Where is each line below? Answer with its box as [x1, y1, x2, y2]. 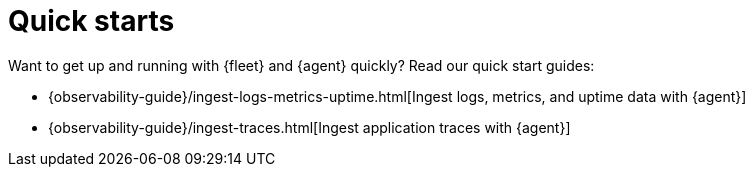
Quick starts [8, 4, 175, 38]
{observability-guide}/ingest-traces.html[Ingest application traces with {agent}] [48, 118, 571, 136]
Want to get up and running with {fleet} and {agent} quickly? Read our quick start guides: [8, 56, 595, 74]
